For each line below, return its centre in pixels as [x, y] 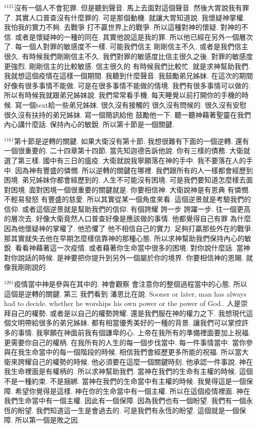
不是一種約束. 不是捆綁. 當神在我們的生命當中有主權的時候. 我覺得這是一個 [125, 381]
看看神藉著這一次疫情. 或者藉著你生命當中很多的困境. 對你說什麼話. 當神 [133, 248]
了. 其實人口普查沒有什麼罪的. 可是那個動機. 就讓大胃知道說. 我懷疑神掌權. [125, 17]
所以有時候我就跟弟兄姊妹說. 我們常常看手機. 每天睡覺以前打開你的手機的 [123, 95]
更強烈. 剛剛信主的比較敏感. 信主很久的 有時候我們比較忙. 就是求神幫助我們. [127, 66]
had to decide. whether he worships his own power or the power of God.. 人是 [123, 303]
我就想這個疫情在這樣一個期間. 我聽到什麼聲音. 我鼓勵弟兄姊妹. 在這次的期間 [128, 76]
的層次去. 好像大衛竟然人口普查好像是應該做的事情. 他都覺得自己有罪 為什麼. [128, 218]
